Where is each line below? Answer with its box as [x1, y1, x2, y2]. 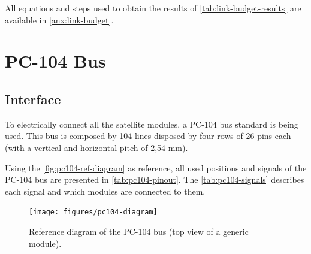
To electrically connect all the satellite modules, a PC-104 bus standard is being [5, 117, 298, 130]
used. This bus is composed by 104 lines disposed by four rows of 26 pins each [5, 129, 291, 142]
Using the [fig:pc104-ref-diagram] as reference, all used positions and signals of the [5, 161, 307, 174]
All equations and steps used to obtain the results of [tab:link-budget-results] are [5, 2, 301, 14]
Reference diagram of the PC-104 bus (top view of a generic [29, 225, 249, 237]
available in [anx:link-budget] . [5, 13, 114, 26]
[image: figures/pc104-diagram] [29, 208, 158, 217]
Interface [5, 89, 61, 108]
